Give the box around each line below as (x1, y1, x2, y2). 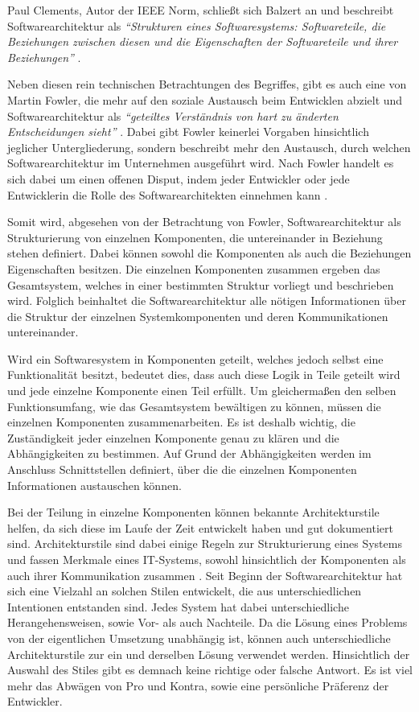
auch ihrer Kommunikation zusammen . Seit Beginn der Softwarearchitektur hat (7, 566, 403, 583)
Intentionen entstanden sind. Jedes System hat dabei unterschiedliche (7, 598, 349, 615)
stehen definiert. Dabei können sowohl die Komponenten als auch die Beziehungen (7, 245, 412, 261)
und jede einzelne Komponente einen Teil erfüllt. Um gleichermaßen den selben (7, 382, 396, 399)
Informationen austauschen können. (7, 476, 182, 493)
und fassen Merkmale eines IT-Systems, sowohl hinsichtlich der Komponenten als (7, 551, 406, 567)
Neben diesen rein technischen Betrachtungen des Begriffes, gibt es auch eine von (7, 76, 407, 93)
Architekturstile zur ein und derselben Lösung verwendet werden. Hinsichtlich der (7, 645, 410, 662)
